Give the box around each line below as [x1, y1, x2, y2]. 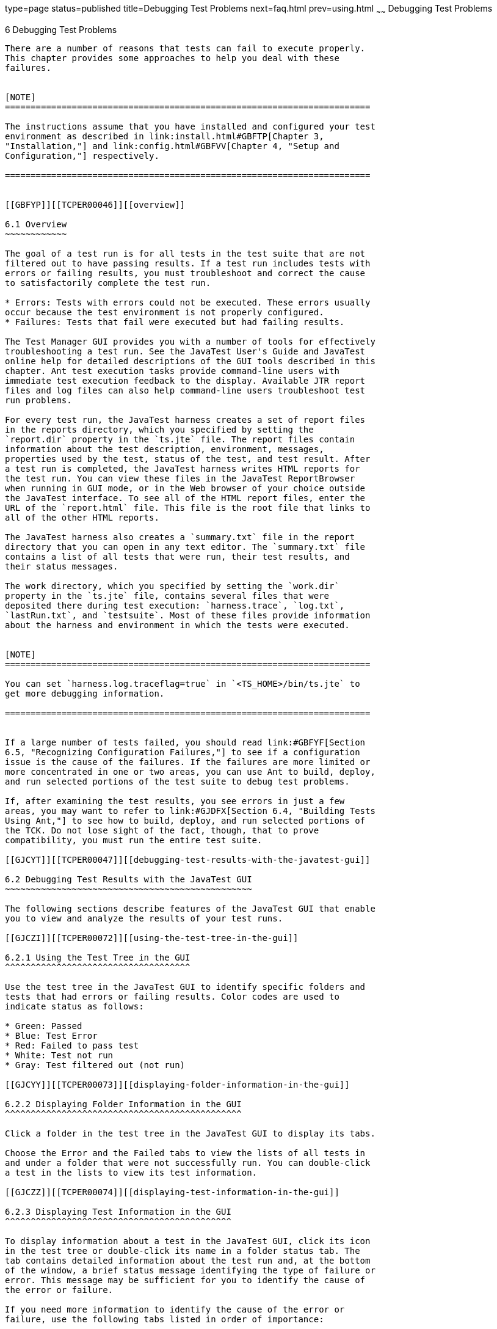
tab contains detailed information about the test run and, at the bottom [5, 1255, 371, 1265]
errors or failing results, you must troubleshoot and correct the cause [5, 268, 366, 278]
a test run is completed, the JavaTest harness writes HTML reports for [5, 463, 360, 474]
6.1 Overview [5, 219, 67, 229]
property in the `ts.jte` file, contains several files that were [5, 590, 330, 601]
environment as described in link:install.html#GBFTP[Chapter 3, [5, 131, 324, 141]
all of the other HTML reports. [5, 512, 159, 522]
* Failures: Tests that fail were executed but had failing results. [5, 317, 345, 327]
